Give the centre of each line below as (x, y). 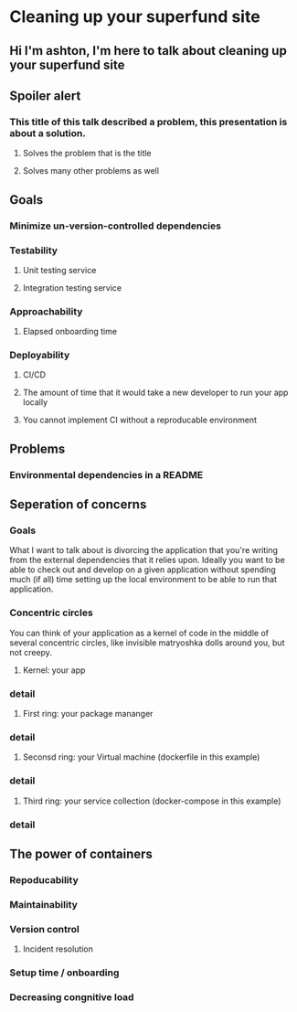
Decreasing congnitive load (72, 996)
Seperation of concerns (78, 505)
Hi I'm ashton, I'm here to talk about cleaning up (148, 51)
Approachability (46, 311)
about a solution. (48, 133)
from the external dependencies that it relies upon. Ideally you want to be (147, 560)
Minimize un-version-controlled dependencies (116, 226)
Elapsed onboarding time (69, 332)
